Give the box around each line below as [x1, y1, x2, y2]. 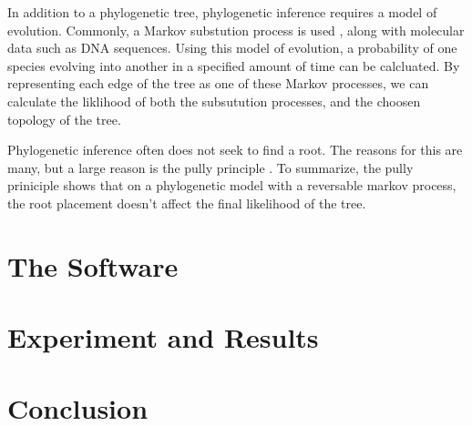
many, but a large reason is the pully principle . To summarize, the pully [7, 157, 414, 177]
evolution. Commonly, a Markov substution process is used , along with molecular [7, 20, 465, 39]
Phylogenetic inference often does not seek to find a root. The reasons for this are [7, 140, 463, 159]
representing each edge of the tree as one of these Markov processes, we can [7, 74, 429, 93]
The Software [7, 247, 179, 284]
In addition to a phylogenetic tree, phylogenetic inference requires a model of [7, 3, 437, 21]
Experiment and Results [7, 319, 319, 356]
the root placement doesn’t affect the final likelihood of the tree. [7, 193, 366, 212]
